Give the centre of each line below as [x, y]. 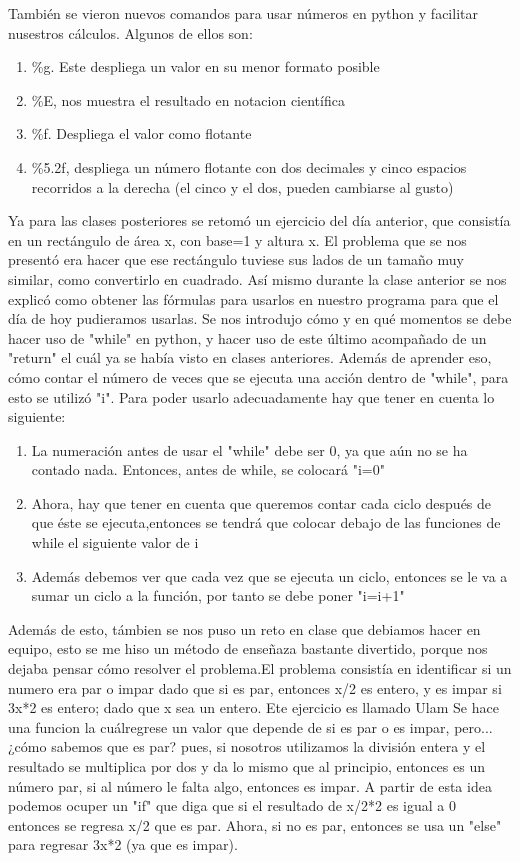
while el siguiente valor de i [115, 542]
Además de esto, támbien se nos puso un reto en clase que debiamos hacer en [244, 628]
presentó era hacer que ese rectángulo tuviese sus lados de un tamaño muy [236, 259]
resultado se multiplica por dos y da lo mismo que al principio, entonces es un [246, 766]
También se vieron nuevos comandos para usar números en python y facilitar [243, 13]
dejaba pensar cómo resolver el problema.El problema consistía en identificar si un [260, 668]
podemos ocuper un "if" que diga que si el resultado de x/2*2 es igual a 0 [232, 805]
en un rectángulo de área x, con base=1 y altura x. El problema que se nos [237, 239]
